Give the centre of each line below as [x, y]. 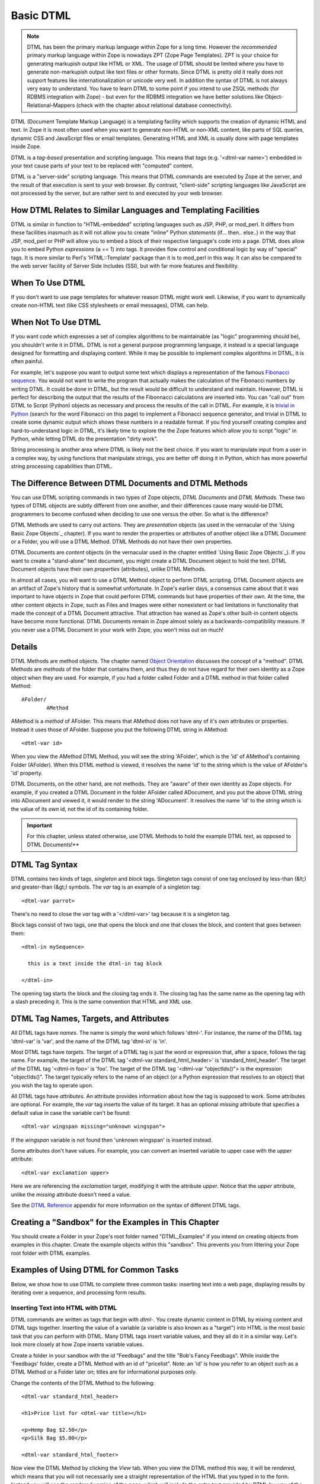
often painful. [27, 362]
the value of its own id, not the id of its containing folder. [80, 809]
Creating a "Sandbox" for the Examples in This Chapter [115, 1222]
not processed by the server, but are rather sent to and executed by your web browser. [117, 194]
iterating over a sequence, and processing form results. [79, 1292]
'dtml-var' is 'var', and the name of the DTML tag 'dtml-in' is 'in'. [89, 1041]
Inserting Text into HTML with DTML [64, 1308]
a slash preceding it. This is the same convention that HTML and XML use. [102, 1002]
